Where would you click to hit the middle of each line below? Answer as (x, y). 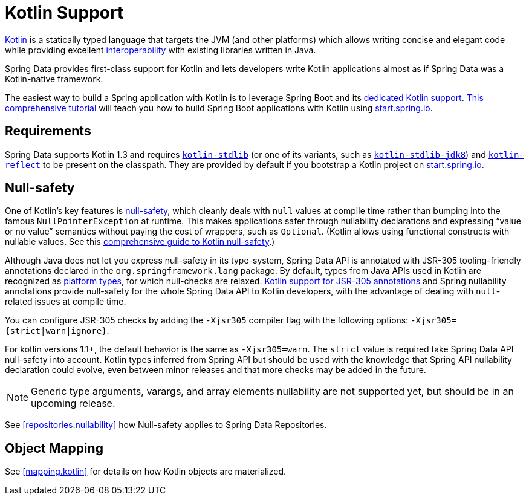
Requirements (48, 131)
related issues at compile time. (66, 302)
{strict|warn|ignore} (56, 331)
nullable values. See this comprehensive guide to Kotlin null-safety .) (140, 242)
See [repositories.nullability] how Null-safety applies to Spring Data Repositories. (166, 425)
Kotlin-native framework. (54, 79)
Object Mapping (54, 448)
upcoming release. (73, 404)
